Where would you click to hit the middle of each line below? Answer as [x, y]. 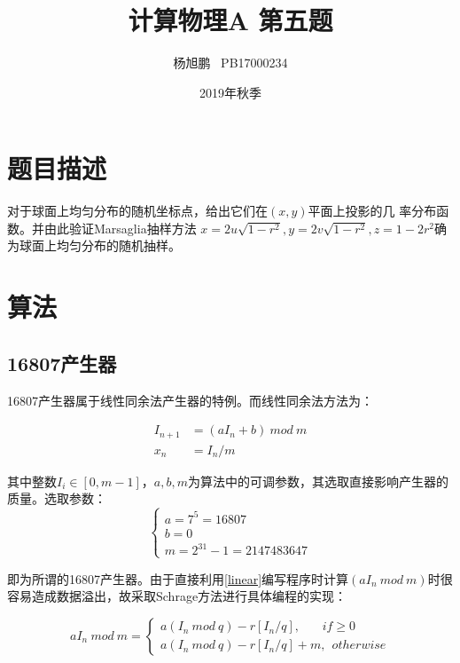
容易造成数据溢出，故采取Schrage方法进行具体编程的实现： [177, 596]
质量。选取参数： [57, 498]
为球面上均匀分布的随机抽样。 [94, 245]
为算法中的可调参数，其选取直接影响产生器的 [318, 481]
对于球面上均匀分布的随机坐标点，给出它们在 [137, 211]
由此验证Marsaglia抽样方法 [120, 228]
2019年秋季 [230, 92]
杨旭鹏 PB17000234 [230, 63]
